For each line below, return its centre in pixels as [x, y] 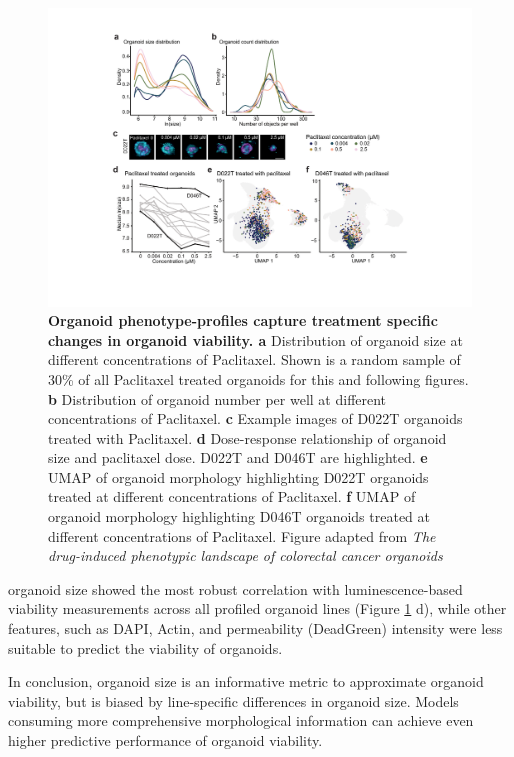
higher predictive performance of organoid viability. [165, 740]
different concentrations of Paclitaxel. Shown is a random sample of [254, 359]
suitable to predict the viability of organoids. [145, 647]
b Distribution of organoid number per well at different [217, 398]
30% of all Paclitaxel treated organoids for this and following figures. [258, 378]
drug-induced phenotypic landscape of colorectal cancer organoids [245, 555]
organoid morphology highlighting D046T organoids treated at [239, 516]
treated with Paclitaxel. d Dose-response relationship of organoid [247, 437]
